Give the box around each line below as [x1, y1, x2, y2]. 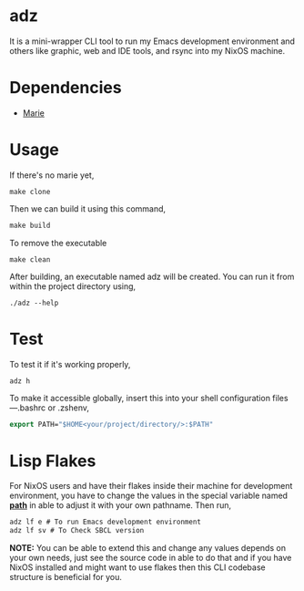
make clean [9, 254, 51, 264]
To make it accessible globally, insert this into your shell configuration [9, 392, 271, 403]
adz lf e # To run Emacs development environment [9, 517, 202, 527]
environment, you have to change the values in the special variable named [9, 490, 289, 502]
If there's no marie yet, [9, 170, 95, 181]
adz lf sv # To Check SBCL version [9, 526, 145, 535]
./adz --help [9, 298, 59, 307]
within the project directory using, [9, 280, 137, 292]
